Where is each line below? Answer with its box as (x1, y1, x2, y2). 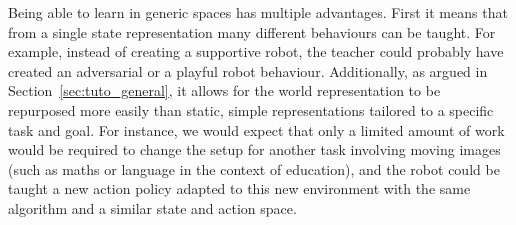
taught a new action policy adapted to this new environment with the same (8, 178, 471, 199)
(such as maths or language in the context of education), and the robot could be (8, 158, 500, 179)
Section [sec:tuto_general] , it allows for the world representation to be (8, 80, 441, 101)
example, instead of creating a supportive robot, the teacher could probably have (8, 41, 504, 62)
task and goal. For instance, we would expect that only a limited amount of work (8, 119, 505, 140)
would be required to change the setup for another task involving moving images (8, 139, 501, 160)
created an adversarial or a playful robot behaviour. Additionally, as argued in (8, 60, 488, 81)
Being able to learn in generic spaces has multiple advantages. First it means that (8, 2, 508, 22)
